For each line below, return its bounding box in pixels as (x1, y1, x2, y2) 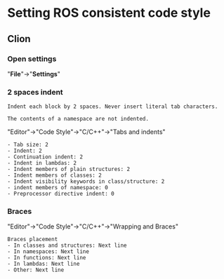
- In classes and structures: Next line (7, 242, 128, 250)
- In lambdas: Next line (7, 261, 80, 268)
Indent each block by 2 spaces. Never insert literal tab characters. (7, 103, 218, 110)
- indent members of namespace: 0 (7, 184, 109, 191)
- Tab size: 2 (7, 142, 49, 149)
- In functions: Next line (7, 254, 86, 261)
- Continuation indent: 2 (7, 154, 83, 161)
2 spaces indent (7, 87, 63, 97)
